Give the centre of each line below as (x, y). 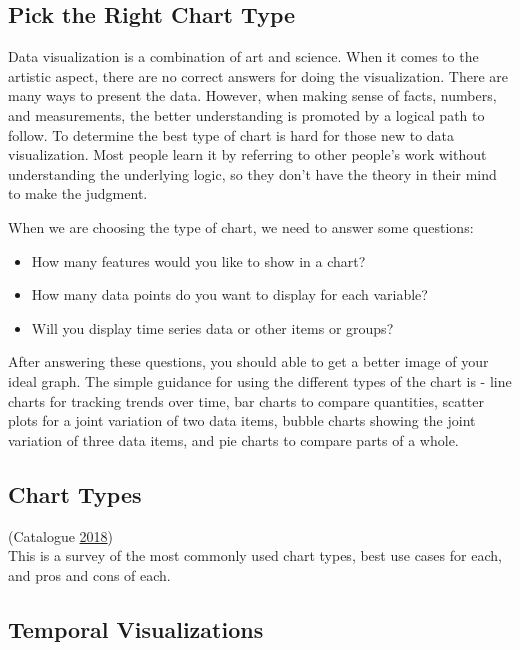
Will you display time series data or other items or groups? (212, 327)
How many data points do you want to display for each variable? (229, 294)
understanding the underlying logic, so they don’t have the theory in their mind (252, 173)
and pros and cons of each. (89, 574)
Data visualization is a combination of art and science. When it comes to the (243, 56)
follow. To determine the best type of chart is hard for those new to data (231, 134)
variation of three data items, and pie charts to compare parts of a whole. (233, 439)
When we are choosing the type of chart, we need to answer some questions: (241, 226)
